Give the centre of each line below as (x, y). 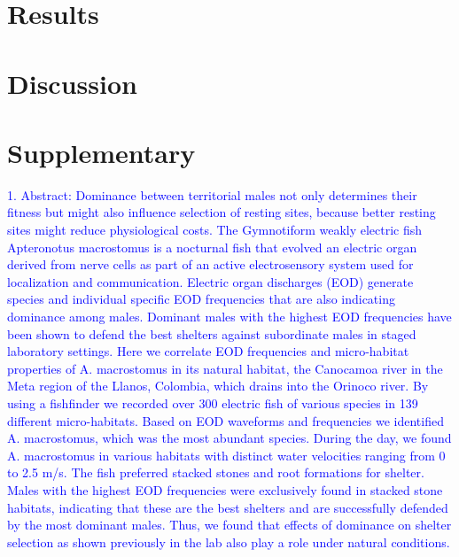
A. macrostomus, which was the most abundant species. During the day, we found (229, 438)
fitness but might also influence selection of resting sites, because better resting (222, 212)
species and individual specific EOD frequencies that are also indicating (201, 299)
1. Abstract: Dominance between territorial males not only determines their (212, 194)
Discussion (72, 83)
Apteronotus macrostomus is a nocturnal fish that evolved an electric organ (212, 247)
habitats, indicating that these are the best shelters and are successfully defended (228, 507)
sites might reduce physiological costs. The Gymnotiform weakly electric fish (215, 230)
